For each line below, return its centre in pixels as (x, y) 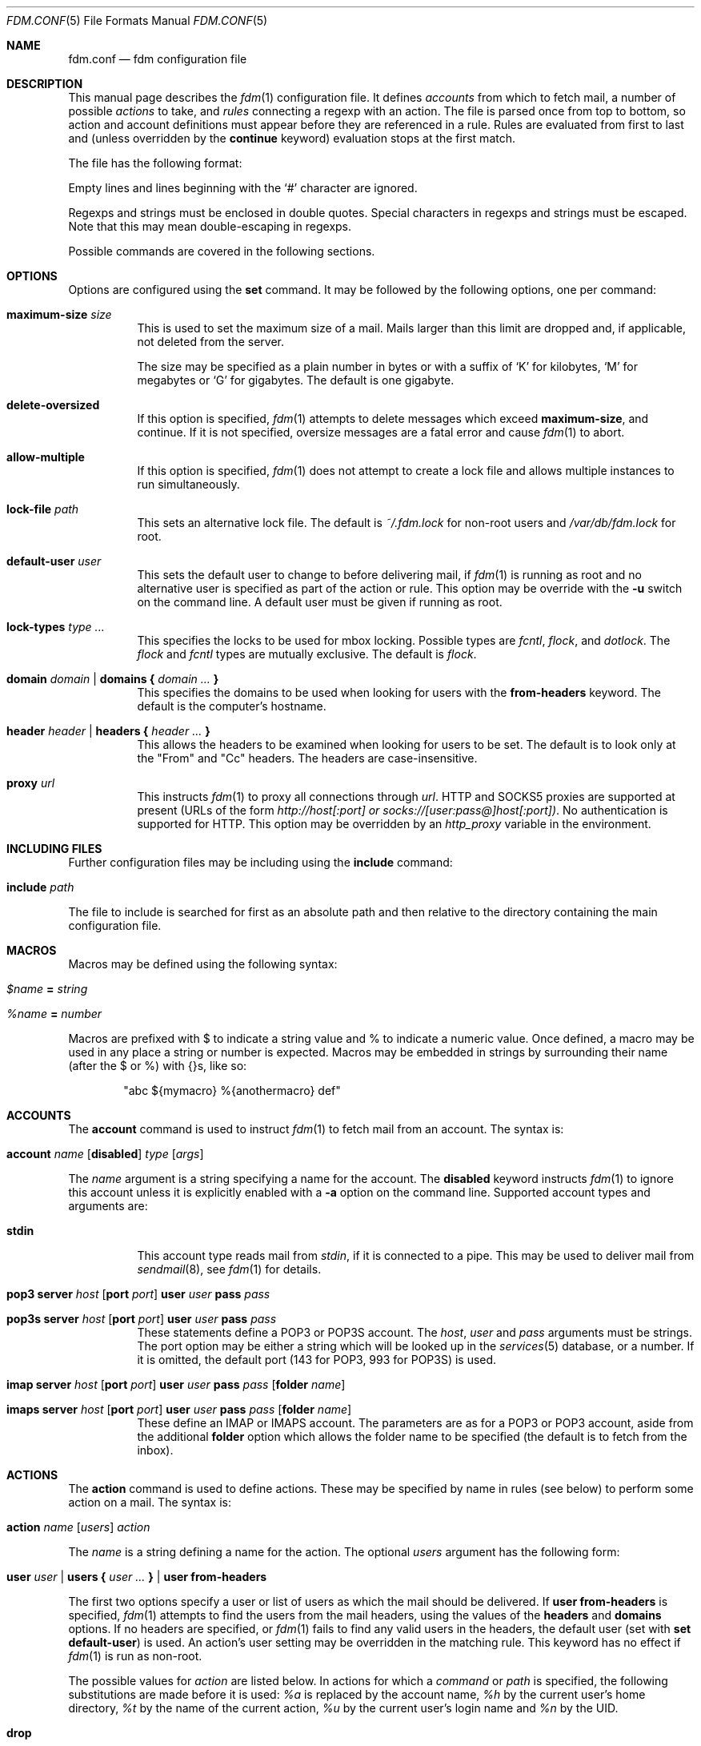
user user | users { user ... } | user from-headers (137, 1577)
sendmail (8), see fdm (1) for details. (229, 1269)
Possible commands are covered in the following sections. (222, 251)
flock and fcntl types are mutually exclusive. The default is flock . (307, 654)
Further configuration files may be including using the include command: (260, 862)
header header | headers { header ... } (108, 731)
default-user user (54, 561)
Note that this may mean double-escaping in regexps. (210, 226)
